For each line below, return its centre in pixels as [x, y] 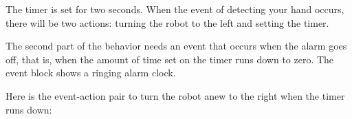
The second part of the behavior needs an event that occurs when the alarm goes [176, 46]
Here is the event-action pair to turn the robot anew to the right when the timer [175, 95]
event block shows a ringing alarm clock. [91, 73]
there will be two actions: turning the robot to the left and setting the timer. [167, 22]
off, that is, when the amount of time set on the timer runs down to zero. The [170, 59]
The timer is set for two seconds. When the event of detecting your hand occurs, [175, 9]
